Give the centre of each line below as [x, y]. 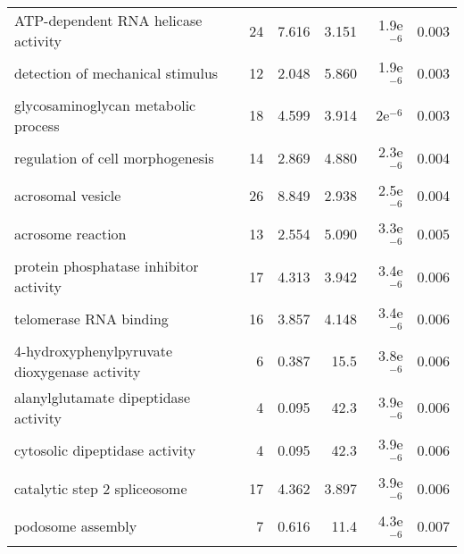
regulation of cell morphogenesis [114, 157]
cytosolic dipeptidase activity [105, 449]
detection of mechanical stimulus [116, 72]
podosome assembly [76, 526]
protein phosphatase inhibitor [107, 266]
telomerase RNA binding [91, 319]
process [37, 125]
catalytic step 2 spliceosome [101, 488]
